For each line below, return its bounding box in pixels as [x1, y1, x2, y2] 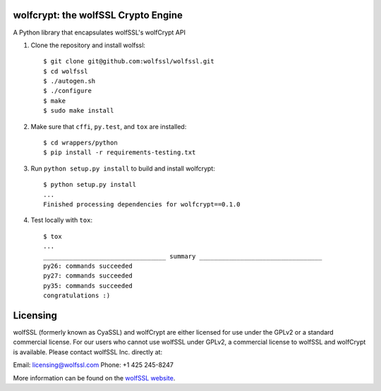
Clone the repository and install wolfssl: [30, 41, 146, 49]
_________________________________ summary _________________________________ [43, 252, 322, 260]
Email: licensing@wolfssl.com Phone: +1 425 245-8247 [13, 361, 174, 369]
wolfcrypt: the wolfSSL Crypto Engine [13, 9, 183, 21]
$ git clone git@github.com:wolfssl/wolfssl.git [43, 57, 214, 66]
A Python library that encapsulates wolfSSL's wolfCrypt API [13, 28, 186, 37]
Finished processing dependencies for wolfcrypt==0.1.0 [43, 200, 241, 208]
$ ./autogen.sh [43, 77, 96, 85]
